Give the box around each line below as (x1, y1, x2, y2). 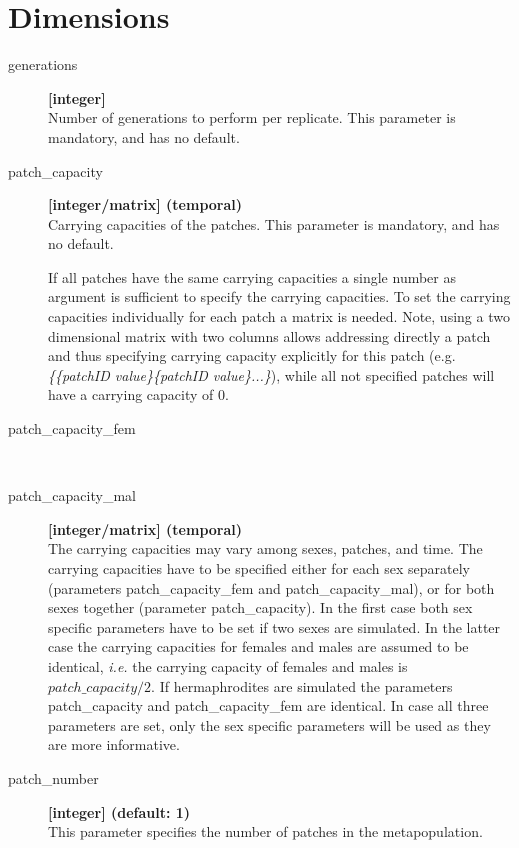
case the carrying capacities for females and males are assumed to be (48, 636, 469, 657)
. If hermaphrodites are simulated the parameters (151, 675, 453, 696)
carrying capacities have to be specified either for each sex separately (48, 558, 471, 578)
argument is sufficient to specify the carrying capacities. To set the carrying (48, 286, 511, 307)
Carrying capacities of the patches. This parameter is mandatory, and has (48, 213, 500, 234)
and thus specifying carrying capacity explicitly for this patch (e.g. (48, 345, 456, 366)
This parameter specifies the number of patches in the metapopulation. (48, 821, 483, 842)
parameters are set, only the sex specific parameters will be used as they (48, 714, 491, 735)
